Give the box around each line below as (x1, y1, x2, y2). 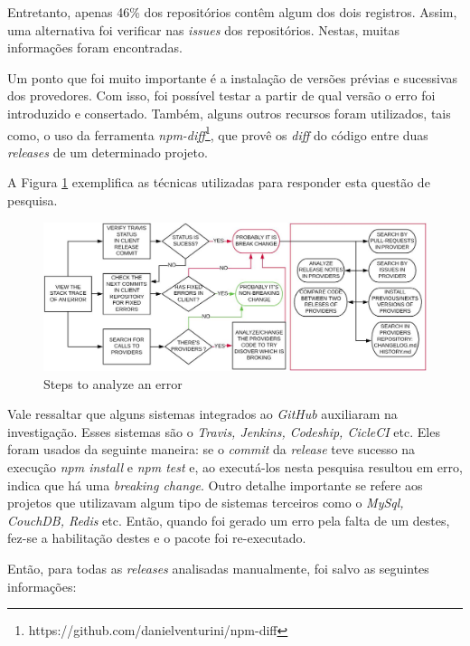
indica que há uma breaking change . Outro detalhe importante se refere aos (7, 475, 423, 494)
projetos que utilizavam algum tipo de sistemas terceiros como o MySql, (7, 493, 404, 512)
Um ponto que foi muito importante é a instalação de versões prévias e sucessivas (7, 68, 458, 87)
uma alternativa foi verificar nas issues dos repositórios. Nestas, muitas (7, 20, 399, 39)
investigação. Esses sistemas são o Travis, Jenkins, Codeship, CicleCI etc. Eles (7, 422, 440, 441)
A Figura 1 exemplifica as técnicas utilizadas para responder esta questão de (7, 173, 430, 192)
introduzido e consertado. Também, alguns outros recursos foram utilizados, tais (7, 103, 451, 122)
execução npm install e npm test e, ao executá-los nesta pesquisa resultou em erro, (7, 457, 463, 476)
